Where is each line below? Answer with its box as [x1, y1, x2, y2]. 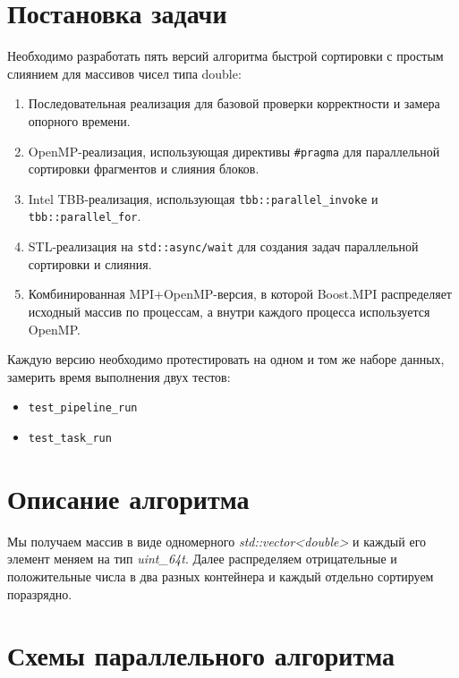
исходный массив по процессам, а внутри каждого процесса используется [28, 301, 430, 320]
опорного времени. [28, 111, 131, 130]
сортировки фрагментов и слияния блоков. [28, 159, 259, 178]
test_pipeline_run [28, 402, 138, 415]
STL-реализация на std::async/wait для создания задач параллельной [28, 237, 419, 256]
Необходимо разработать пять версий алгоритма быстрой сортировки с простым [7, 47, 444, 65]
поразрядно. [7, 584, 72, 603]
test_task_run [28, 431, 112, 445]
